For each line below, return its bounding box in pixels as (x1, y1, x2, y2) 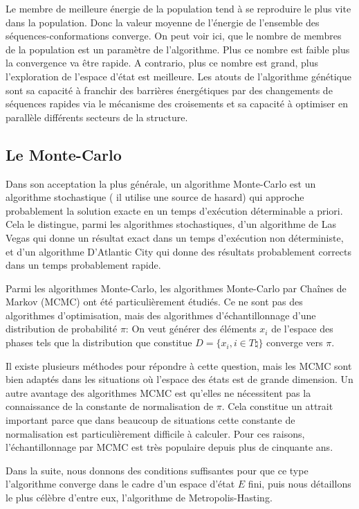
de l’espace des (271, 321, 333, 336)
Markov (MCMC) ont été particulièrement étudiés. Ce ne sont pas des (6, 294, 303, 309)
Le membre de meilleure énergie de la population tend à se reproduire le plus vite (6, 1, 351, 15)
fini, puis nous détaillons (248, 476, 351, 491)
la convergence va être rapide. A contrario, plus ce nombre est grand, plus (6, 55, 318, 70)
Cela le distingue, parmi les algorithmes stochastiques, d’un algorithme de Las (6, 217, 337, 231)
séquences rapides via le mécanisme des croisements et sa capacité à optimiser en (6, 96, 348, 111)
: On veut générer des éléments (125, 321, 257, 336)
